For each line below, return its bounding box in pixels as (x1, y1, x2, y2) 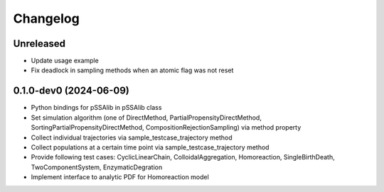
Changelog (13, 11, 80, 26)
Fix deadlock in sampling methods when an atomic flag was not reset (31, 66, 234, 74)
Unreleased (13, 38, 66, 50)
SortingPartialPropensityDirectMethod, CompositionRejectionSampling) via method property (31, 123, 302, 132)
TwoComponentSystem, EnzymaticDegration (31, 163, 163, 171)
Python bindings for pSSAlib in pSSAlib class (31, 103, 162, 112)
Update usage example (31, 57, 99, 65)
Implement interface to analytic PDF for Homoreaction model (31, 173, 209, 181)
